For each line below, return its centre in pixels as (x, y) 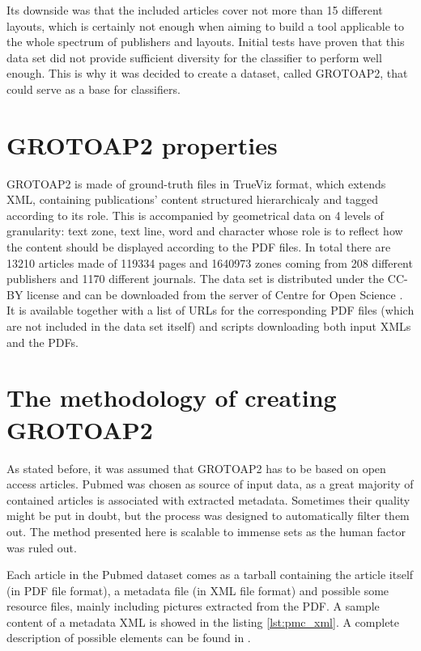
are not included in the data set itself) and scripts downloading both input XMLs (209, 326)
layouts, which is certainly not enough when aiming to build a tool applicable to (206, 25)
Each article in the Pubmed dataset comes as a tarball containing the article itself (210, 575)
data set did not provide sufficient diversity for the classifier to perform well (194, 57)
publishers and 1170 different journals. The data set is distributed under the (196, 279)
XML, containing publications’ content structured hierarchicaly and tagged (193, 199)
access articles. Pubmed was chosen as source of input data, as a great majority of (210, 484)
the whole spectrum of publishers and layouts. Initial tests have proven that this (206, 42)
